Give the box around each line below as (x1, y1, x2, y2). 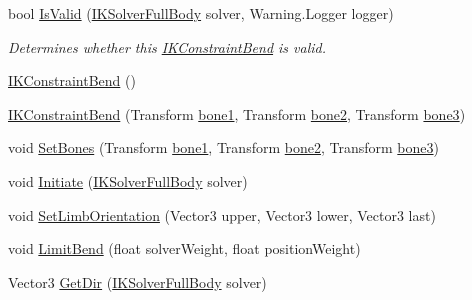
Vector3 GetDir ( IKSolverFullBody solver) (8, 271, 267, 292)
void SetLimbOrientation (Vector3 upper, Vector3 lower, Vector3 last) (8, 204, 436, 225)
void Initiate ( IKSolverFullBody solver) (8, 170, 248, 191)
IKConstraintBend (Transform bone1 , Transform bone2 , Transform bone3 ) (8, 103, 466, 124)
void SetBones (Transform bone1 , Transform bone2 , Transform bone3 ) (8, 137, 439, 158)
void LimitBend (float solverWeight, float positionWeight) (8, 238, 361, 259)
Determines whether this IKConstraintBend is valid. (8, 36, 327, 57)
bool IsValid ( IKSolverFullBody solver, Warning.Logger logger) (8, 3, 394, 23)
